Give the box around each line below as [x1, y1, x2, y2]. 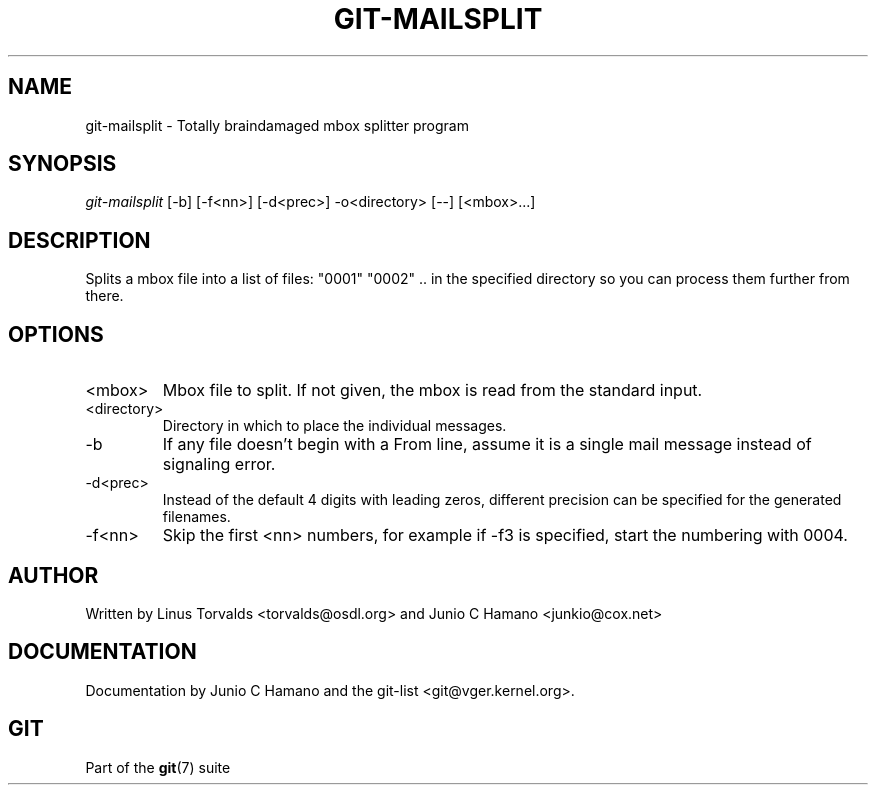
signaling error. [162, 454, 276, 475]
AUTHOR [8, 562, 99, 588]
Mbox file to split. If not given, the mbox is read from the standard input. [162, 380, 703, 401]
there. [85, 287, 124, 305]
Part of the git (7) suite [85, 758, 231, 776]
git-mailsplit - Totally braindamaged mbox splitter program [85, 116, 469, 134]
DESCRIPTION [8, 227, 151, 253]
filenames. [162, 508, 231, 526]
